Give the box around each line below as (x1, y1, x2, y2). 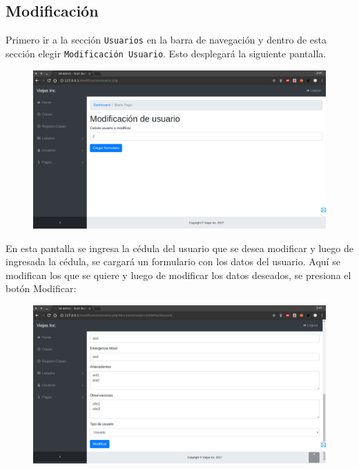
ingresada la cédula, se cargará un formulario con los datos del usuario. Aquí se (6, 254, 340, 269)
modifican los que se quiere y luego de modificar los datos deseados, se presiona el (6, 267, 351, 282)
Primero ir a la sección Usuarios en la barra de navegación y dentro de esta (6, 32, 327, 47)
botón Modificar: (6, 281, 77, 296)
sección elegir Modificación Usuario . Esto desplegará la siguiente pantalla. (6, 46, 327, 60)
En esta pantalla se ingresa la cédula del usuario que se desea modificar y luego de (6, 240, 353, 255)
